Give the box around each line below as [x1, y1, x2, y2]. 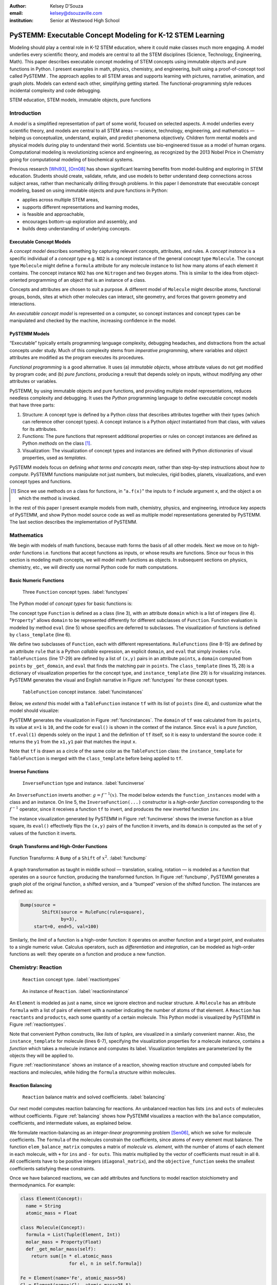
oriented [9, 277, 28, 283]
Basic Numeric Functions [9, 577, 64, 583]
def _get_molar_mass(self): [26, 1246, 96, 1252]
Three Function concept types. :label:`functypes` [22, 589, 129, 595]
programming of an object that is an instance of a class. [28, 277, 146, 283]
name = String [26, 1203, 62, 1209]
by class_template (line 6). [9, 631, 72, 637]
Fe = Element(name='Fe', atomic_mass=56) [20, 1275, 126, 1281]
